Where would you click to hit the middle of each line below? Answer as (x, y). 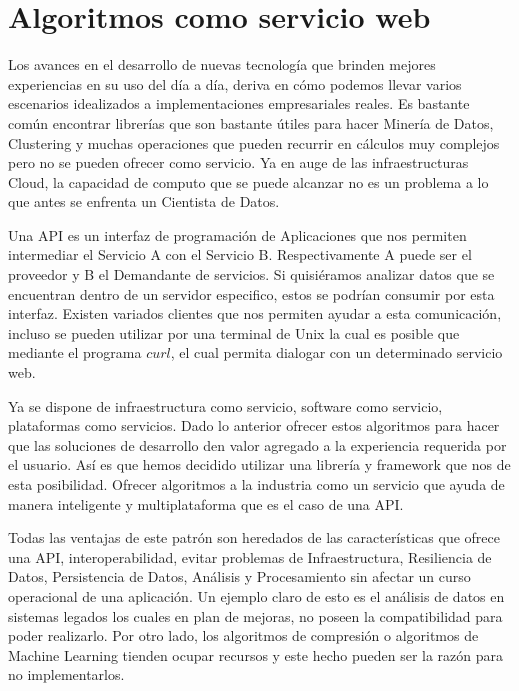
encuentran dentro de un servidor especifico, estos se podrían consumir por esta (251, 293)
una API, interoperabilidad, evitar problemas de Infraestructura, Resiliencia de (250, 556)
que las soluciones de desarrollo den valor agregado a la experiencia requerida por (257, 444)
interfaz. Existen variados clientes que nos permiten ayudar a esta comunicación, (255, 313)
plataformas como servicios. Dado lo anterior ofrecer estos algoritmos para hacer (254, 425)
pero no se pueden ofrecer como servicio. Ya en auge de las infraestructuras (238, 162)
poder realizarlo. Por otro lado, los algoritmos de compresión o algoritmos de (243, 635)
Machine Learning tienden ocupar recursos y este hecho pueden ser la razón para (256, 654)
